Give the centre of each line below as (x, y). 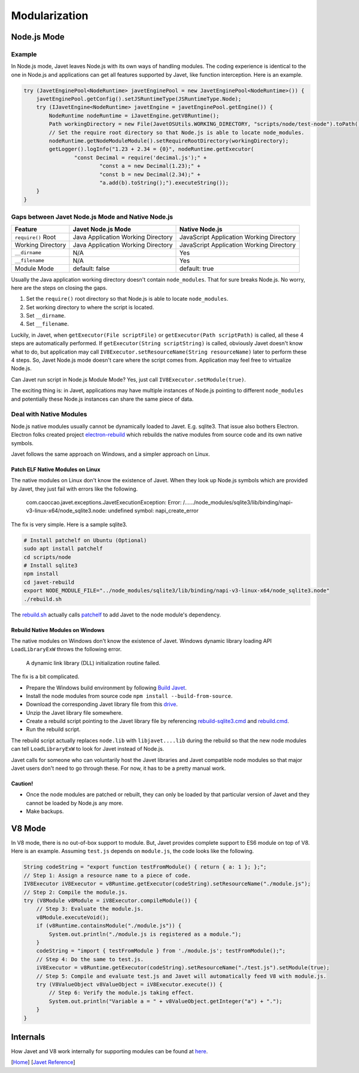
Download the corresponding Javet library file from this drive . (102, 705)
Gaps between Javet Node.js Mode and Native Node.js (92, 217)
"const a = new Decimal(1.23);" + (150, 166)
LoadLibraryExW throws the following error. (66, 649)
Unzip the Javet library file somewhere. (74, 712)
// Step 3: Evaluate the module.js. (90, 909)
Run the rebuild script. (53, 729)
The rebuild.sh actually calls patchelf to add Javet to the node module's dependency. (116, 615)
